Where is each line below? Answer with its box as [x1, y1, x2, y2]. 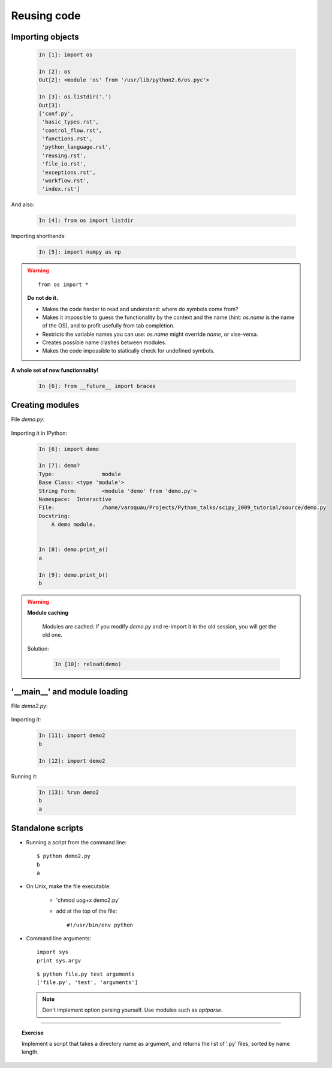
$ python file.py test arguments [37, 971, 135, 977]
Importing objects [11, 32, 79, 42]
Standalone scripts [11, 823, 84, 833]
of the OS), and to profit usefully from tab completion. [42, 322, 175, 329]
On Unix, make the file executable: [26, 883, 111, 890]
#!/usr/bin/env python [67, 921, 134, 928]
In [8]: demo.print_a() [38, 546, 109, 553]
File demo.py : [11, 416, 45, 423]
